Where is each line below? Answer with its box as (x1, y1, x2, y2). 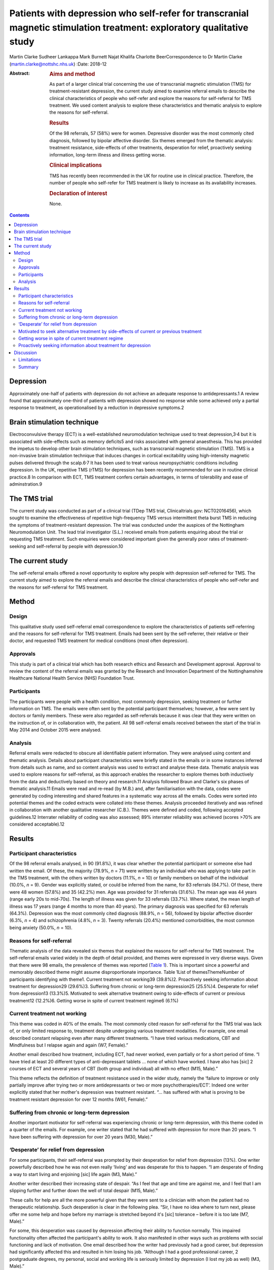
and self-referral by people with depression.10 (27, 543, 124, 549)
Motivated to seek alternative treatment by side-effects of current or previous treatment (18, 328, 202, 334)
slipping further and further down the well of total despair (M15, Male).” (9, 1188, 158, 1194)
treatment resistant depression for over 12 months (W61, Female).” (9, 1096, 148, 1102)
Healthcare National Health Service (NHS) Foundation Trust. (9, 675, 135, 681)
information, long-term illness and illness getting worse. (49, 151, 166, 157)
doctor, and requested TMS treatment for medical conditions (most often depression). (9, 638, 189, 644)
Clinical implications (49, 162, 102, 169)
